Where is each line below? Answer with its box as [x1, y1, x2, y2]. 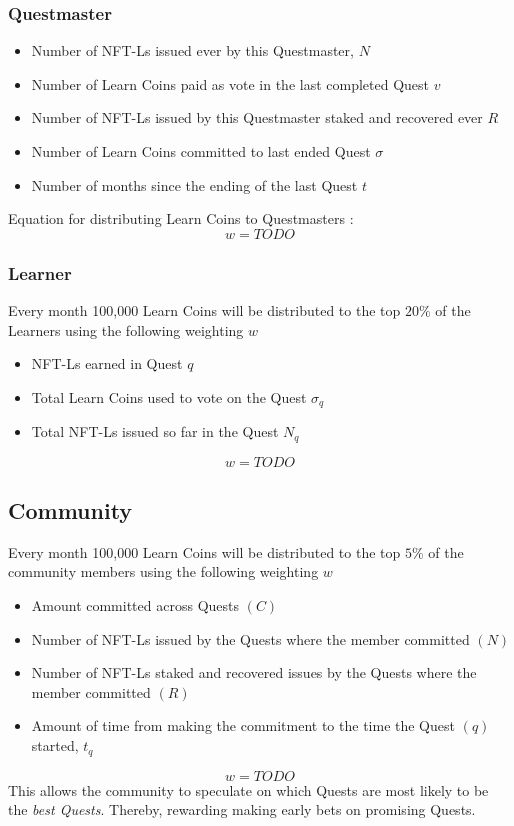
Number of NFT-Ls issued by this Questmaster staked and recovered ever [31, 107, 483, 128]
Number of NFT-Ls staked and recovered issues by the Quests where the [31, 662, 477, 683]
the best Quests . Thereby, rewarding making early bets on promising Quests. [8, 799, 476, 820]
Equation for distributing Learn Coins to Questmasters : [8, 208, 354, 229]
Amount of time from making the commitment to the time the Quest [31, 715, 455, 736]
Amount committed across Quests [31, 595, 239, 616]
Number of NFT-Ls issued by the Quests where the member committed [31, 628, 470, 649]
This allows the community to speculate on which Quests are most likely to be [8, 779, 489, 800]
